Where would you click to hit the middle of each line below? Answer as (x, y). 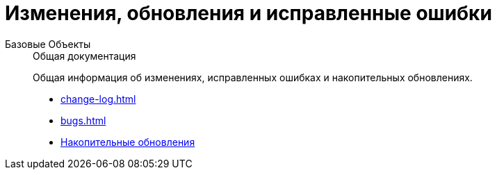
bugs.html (83, 120)
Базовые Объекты (48, 44)
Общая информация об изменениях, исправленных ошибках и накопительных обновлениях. (253, 77)
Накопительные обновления (128, 142)
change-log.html (98, 99)
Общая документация (84, 56)
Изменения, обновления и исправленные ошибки (249, 13)
